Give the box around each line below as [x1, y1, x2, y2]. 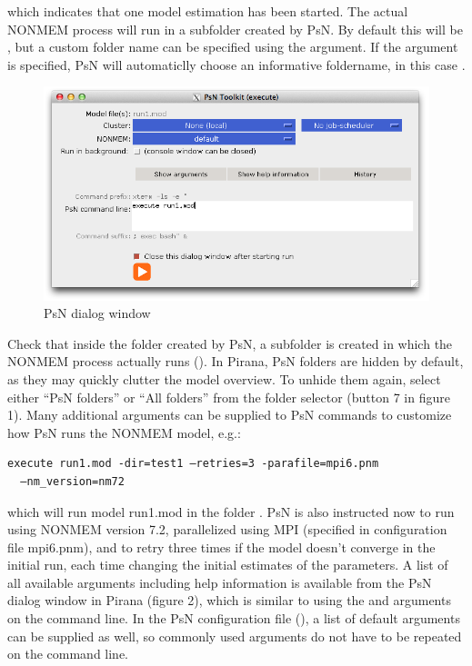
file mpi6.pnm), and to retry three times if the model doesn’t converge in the [7, 537, 436, 556]
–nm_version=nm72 [20, 474, 125, 488]
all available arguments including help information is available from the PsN [7, 572, 432, 591]
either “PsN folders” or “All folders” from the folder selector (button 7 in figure [7, 387, 450, 406]
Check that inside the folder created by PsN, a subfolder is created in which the [7, 333, 453, 353]
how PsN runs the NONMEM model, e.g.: [7, 422, 241, 442]
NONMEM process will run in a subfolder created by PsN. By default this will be [7, 19, 463, 38]
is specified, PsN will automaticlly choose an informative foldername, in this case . [7, 55, 466, 74]
